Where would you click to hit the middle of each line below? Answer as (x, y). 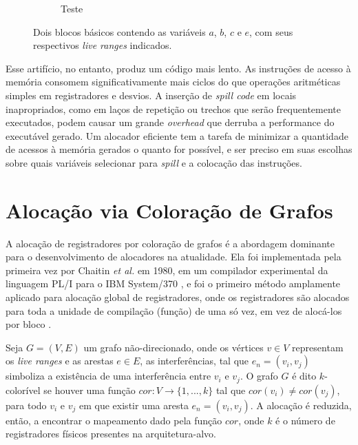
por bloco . (29, 324)
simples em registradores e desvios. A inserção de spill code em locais (151, 95)
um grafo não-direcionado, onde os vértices (173, 347)
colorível (23, 390)
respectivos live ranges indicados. (103, 45)
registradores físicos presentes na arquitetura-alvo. (111, 434)
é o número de (305, 420)
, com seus (271, 31)
